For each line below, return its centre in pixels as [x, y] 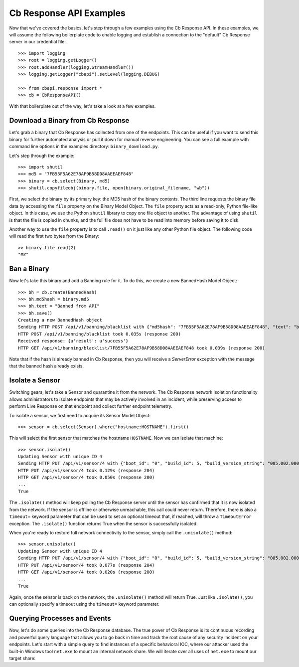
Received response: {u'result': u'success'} [74, 341]
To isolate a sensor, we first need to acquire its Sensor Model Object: [80, 415]
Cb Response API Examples [67, 13]
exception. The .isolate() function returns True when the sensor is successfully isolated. [103, 523]
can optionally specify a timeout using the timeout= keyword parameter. [84, 604]
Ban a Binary [29, 269]
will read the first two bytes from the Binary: [54, 236]
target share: [22, 658]
